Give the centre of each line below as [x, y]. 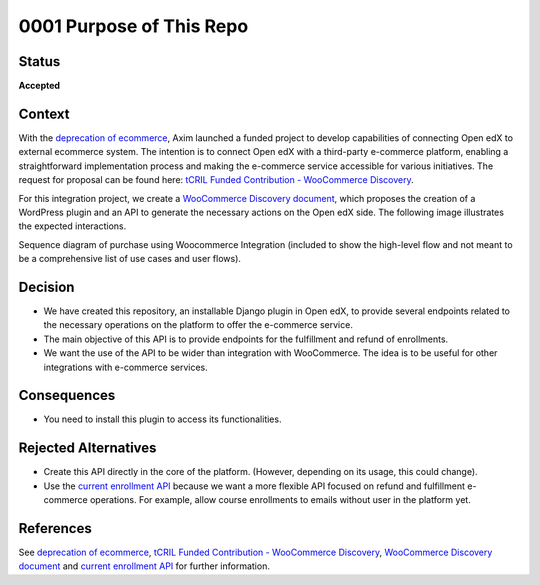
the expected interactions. [72, 226]
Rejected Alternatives [87, 448]
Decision [46, 286]
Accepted [39, 86]
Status [39, 61]
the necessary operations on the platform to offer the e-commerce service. [198, 325]
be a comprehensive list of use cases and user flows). [130, 259]
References [55, 528]
